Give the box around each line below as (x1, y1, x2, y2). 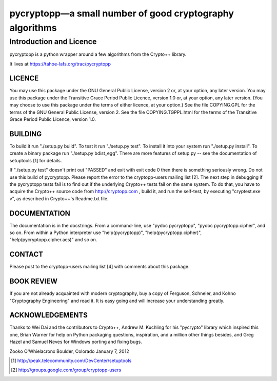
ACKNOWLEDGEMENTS (9, 311, 88, 320)
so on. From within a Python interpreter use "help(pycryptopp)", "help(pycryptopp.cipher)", (9, 229, 202, 236)
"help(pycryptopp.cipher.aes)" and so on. (9, 237, 97, 243)
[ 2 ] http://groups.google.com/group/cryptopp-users (11, 367, 122, 373)
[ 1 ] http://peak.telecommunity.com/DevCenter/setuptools (11, 357, 132, 364)
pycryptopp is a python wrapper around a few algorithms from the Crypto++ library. (9, 51, 187, 57)
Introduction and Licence (9, 37, 97, 46)
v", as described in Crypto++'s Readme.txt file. (9, 195, 109, 202)
